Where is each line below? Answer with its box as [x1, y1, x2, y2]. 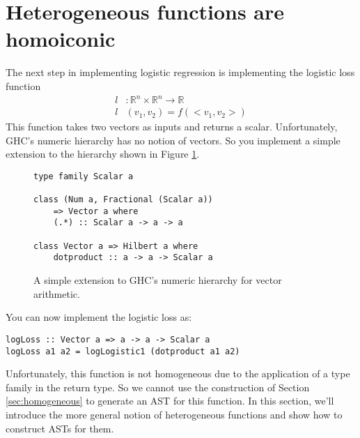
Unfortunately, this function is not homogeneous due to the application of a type [6, 366, 350, 381]
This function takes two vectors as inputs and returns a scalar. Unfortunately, [6, 119, 338, 134]
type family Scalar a [33, 171, 134, 181]
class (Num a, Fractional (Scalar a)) [33, 195, 213, 205]
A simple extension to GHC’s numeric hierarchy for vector [33, 273, 282, 287]
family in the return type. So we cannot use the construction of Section [6, 379, 310, 394]
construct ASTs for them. [6, 421, 114, 435]
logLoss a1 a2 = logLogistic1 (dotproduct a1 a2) [6, 346, 240, 356]
